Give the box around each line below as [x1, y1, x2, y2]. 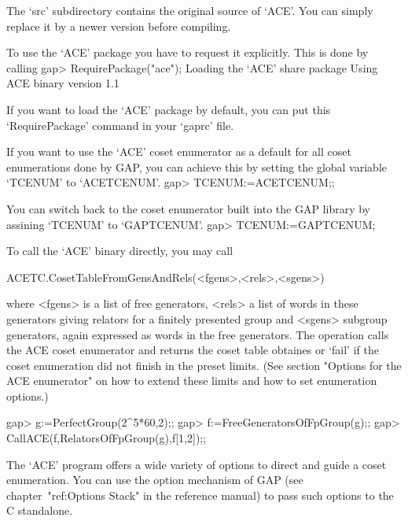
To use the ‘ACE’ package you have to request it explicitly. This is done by [6, 44, 369, 61]
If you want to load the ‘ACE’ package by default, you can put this [6, 101, 331, 117]
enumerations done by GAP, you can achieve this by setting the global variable [6, 158, 387, 175]
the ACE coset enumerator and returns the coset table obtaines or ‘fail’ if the [6, 342, 379, 358]
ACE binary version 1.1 [6, 75, 119, 91]
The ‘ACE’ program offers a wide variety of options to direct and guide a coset [6, 456, 387, 472]
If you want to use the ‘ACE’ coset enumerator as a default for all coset [6, 143, 351, 160]
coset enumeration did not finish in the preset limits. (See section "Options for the [6, 357, 402, 373]
